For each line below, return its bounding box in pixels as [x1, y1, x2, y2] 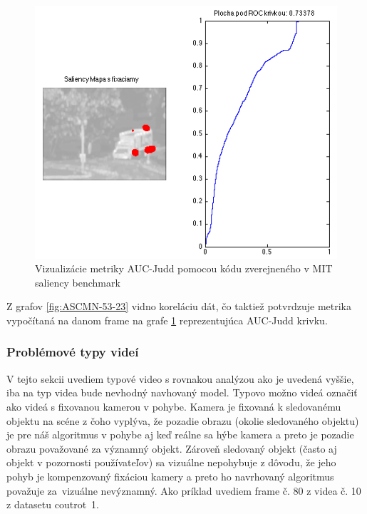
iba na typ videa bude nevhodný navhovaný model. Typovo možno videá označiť [6, 385, 358, 400]
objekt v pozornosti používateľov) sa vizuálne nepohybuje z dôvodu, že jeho [6, 455, 336, 470]
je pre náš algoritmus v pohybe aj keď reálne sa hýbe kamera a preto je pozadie [6, 427, 354, 442]
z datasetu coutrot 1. [6, 497, 100, 512]
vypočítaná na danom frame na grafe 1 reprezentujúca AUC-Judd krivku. [6, 312, 328, 327]
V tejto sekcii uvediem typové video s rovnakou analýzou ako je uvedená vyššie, [6, 371, 354, 386]
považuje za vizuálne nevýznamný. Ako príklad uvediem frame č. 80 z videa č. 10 [6, 483, 361, 498]
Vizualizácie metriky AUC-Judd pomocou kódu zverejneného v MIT [35, 261, 333, 276]
